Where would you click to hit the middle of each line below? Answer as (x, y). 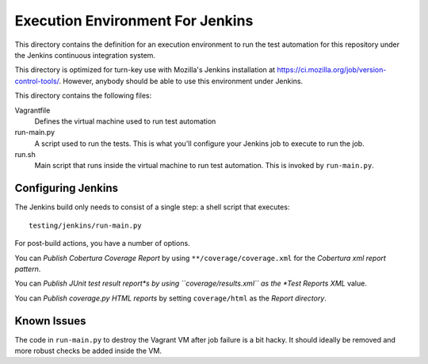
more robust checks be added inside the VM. (88, 351)
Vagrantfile (32, 110)
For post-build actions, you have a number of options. (102, 243)
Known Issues (50, 321)
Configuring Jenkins (67, 188)
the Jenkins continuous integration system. (85, 55)
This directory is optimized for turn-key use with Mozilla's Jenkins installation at (145, 70)
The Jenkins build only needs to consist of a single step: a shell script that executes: (152, 207)
